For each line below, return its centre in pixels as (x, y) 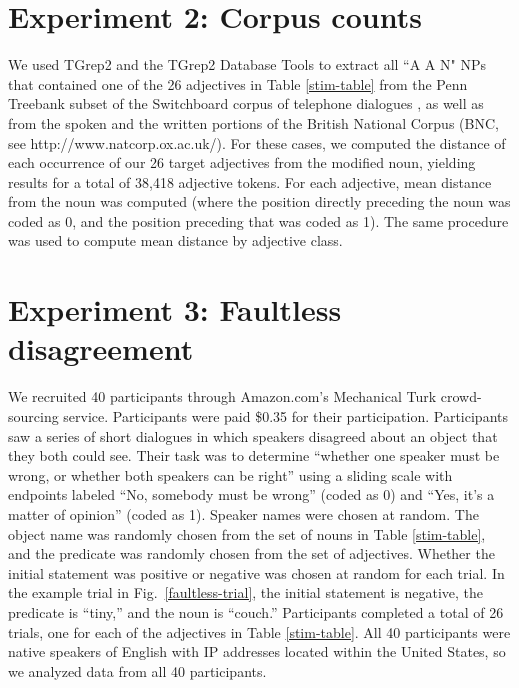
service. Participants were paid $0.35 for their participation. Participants (285, 415)
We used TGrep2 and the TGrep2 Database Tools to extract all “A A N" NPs (247, 64)
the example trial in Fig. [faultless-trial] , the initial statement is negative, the (246, 592)
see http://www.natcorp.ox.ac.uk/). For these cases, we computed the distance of (257, 142)
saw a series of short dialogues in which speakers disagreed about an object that (253, 435)
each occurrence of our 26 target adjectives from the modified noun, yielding (242, 162)
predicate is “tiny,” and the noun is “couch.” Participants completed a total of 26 (256, 611)
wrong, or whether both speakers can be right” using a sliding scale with (230, 474)
